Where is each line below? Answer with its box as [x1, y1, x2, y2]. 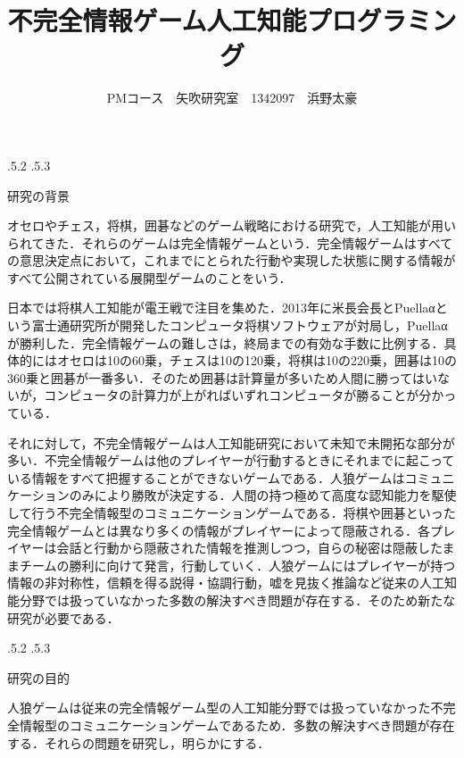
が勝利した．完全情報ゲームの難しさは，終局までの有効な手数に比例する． [7, 333, 444, 352]
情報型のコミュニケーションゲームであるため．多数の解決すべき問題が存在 [19, 715, 455, 734]
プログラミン [306, 2, 457, 38]
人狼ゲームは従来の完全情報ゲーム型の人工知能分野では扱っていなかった [7, 698, 431, 717]
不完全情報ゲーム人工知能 [7, 2, 307, 38]
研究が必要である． [7, 608, 120, 627]
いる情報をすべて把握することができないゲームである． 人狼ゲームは [7, 468, 405, 487]
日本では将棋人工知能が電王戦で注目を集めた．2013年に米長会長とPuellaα [7, 298, 435, 317]
